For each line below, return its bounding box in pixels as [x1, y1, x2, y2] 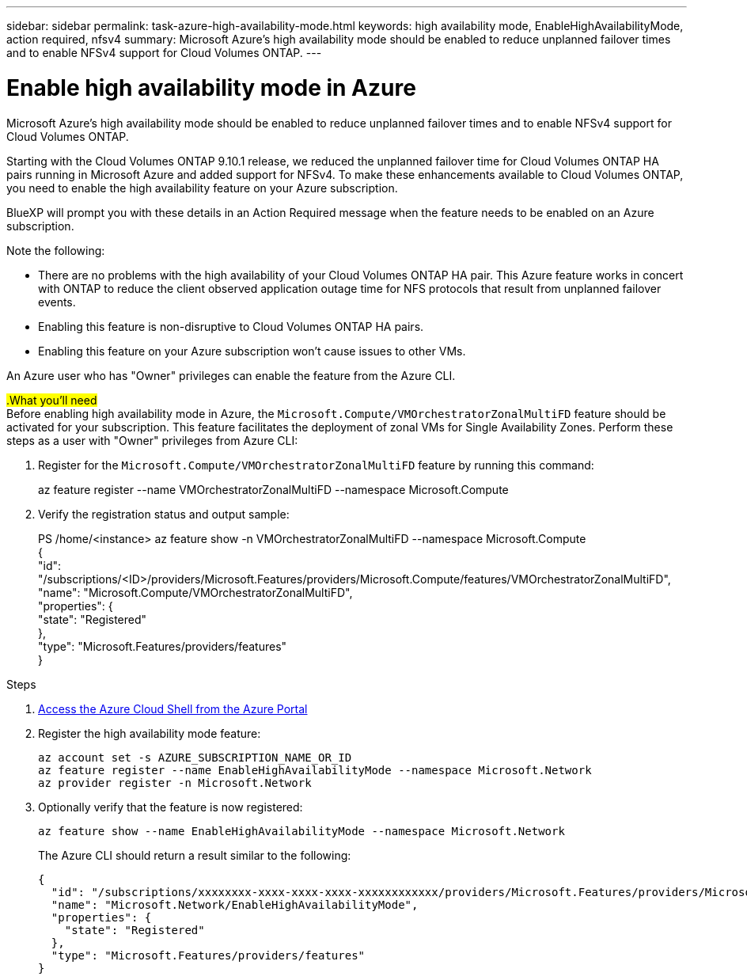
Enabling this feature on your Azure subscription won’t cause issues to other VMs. [38, 344, 466, 358]
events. [38, 294, 76, 309]
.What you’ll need [6, 393, 97, 407]
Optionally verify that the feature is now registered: [38, 800, 303, 814]
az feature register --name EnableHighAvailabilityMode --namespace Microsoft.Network [38, 763, 592, 777]
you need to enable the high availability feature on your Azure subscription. [6, 180, 398, 195]
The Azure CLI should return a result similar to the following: [38, 848, 351, 862]
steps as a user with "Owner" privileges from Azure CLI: [6, 433, 298, 447]
